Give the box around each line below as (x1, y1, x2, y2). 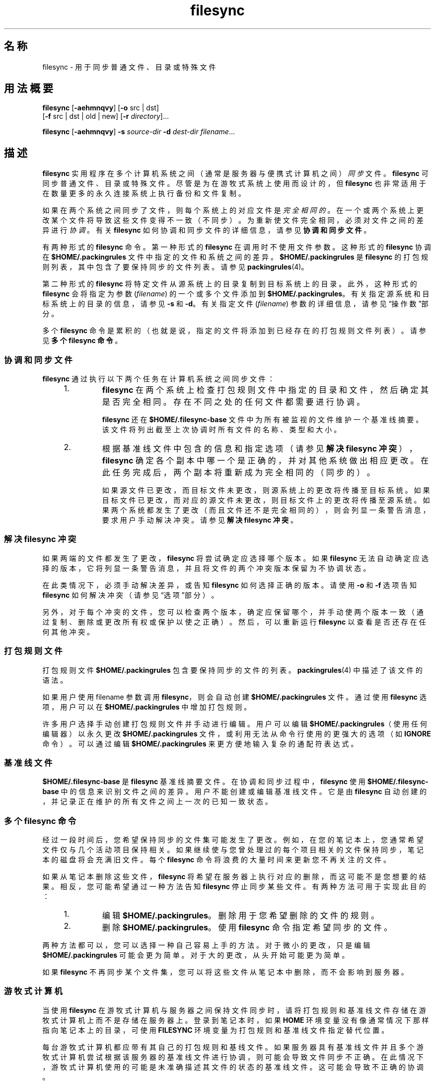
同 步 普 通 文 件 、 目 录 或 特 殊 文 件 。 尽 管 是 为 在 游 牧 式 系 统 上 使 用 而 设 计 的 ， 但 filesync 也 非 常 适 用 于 (42, 179, 426, 188)
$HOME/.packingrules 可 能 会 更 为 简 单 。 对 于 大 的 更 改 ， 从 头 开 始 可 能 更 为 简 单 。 (42, 951, 349, 960)
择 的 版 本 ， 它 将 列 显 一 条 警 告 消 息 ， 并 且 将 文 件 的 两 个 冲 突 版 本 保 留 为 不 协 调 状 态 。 (42, 563, 370, 572)
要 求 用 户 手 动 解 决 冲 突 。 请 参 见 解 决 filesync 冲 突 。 (102, 516, 297, 525)
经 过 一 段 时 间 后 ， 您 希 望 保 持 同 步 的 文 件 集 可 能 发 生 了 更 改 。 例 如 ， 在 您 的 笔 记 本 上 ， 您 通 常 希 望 (42, 835, 424, 844)
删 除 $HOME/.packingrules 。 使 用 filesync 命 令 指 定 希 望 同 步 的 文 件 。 (102, 922, 392, 933)
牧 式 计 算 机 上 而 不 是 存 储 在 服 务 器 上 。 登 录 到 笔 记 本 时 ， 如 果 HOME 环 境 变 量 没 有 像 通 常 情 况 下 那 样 (42, 1015, 429, 1024)
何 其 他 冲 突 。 (42, 627, 94, 636)
